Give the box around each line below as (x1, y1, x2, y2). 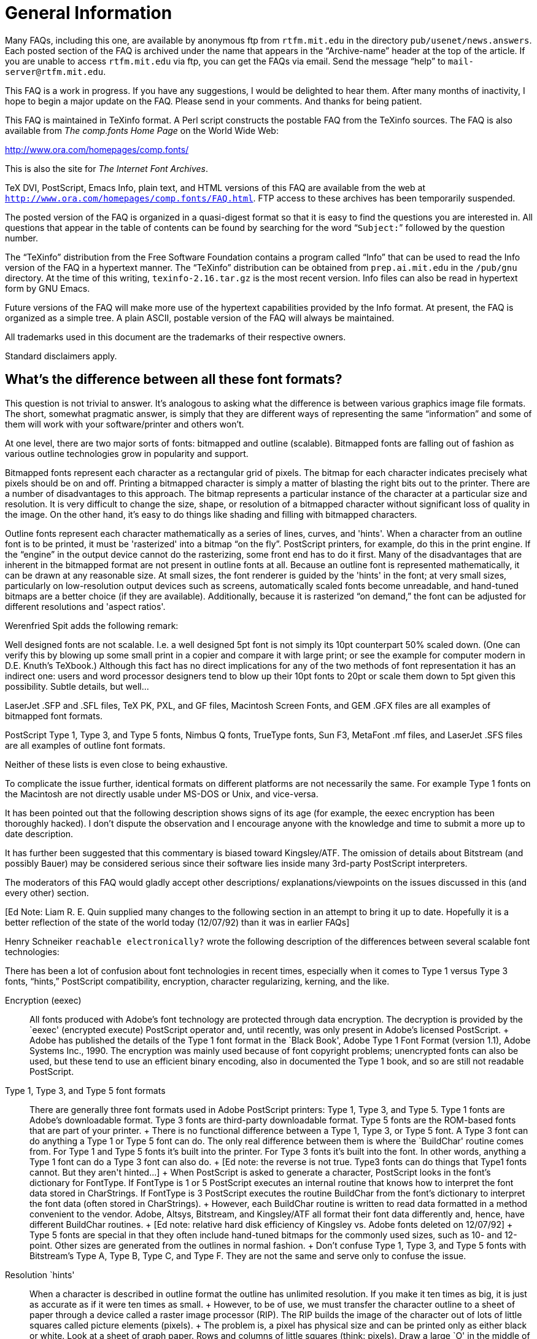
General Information (5, 2, 172, 23)
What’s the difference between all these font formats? (5, 372, 342, 388)
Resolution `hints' (5, 1269, 75, 1280)
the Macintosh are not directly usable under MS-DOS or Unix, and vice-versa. (5, 788, 319, 799)
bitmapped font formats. (5, 710, 103, 721)
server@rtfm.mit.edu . (5, 66, 106, 77)
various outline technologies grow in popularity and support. (5, 448, 249, 459)
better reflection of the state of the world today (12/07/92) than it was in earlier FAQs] (5, 916, 350, 927)
